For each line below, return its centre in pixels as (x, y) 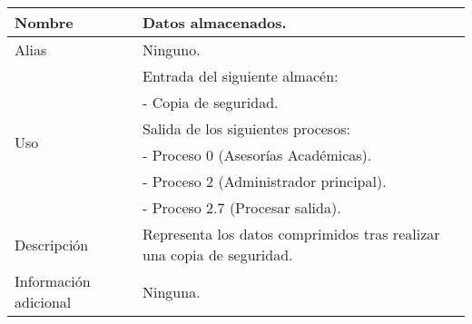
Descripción (52, 244)
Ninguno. (172, 49)
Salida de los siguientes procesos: (246, 128)
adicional (43, 302)
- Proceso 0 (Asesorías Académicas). (257, 155)
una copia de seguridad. (218, 255)
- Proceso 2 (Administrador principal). (265, 181)
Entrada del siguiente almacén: (241, 76)
